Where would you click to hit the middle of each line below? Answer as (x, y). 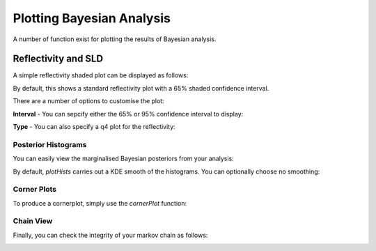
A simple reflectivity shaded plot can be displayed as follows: (101, 75)
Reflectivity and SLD (58, 59)
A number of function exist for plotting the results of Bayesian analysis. (115, 39)
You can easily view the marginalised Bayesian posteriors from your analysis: (124, 159)
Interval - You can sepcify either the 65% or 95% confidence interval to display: (128, 114)
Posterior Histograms (50, 144)
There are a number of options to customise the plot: (88, 101)
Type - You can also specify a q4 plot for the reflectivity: (94, 127)
